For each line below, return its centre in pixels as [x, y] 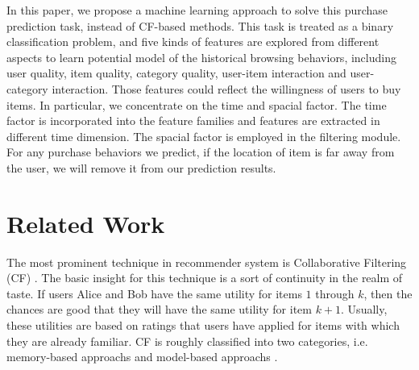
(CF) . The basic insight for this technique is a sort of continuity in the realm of [205, 278]
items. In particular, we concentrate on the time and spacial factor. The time [197, 104]
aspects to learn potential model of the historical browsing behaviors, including [201, 57]
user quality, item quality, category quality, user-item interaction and [176, 73]
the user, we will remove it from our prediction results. [141, 167]
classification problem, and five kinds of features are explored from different [193, 42]
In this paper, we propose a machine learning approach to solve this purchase [197, 10]
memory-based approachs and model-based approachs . [142, 357]
